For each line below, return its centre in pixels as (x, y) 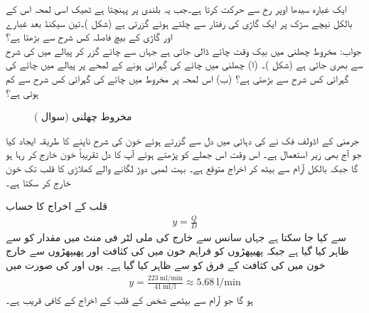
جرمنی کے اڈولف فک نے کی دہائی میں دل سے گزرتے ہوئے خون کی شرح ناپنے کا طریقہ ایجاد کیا (182, 140)
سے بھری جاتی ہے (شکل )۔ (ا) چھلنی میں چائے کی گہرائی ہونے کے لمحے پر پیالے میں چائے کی (184, 64)
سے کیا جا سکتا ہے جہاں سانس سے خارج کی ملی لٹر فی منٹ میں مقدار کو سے (176, 237)
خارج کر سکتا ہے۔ (38, 182)
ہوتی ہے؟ (22, 92)
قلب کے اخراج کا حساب (57, 206)
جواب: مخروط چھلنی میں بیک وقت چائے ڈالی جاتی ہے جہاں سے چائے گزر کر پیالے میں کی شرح (184, 50)
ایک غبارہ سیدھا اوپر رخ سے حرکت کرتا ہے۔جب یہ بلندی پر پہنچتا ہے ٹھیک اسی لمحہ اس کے (176, 9)
